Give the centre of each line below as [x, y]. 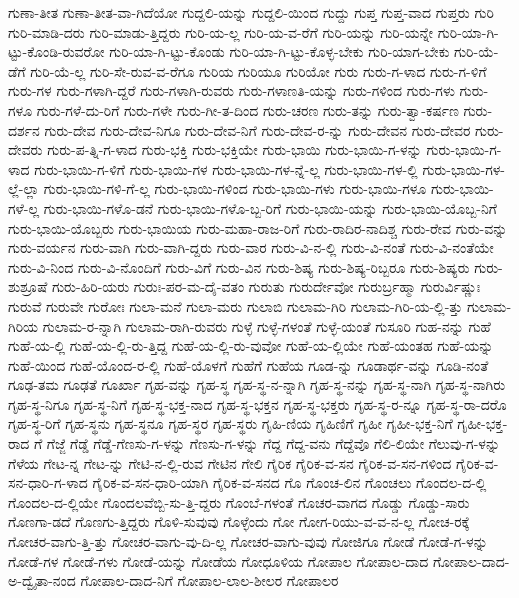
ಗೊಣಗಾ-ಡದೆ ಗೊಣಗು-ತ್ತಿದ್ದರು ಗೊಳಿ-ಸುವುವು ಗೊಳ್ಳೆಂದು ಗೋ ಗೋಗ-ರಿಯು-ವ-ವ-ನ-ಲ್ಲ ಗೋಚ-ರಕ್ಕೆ [239, 521]
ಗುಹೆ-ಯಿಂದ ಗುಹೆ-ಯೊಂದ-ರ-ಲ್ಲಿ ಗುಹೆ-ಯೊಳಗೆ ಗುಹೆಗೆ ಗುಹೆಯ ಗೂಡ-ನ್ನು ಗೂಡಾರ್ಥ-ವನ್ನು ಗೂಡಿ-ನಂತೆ [248, 364]
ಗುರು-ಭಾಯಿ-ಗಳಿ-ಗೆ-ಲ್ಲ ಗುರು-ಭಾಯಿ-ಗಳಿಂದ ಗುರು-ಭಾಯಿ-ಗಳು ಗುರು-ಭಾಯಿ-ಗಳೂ [235, 188]
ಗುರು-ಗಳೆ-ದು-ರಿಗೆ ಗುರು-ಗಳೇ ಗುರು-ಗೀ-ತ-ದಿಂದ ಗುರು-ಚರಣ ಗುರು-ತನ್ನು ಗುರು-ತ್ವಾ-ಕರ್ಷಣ [247, 109]
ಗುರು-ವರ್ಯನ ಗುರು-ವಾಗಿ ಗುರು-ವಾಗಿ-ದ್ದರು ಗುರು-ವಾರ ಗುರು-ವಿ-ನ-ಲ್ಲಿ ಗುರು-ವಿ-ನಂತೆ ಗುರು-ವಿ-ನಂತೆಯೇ [251, 247]
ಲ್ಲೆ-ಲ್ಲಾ [24, 188]
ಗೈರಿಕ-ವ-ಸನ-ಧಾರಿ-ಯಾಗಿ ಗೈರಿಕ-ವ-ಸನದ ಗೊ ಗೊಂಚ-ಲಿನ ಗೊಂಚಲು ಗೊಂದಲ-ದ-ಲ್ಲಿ [289, 482]
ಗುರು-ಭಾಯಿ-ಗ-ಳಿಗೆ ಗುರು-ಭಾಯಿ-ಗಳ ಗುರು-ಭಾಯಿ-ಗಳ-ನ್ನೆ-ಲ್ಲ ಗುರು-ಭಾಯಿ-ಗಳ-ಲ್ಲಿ [226, 168]
